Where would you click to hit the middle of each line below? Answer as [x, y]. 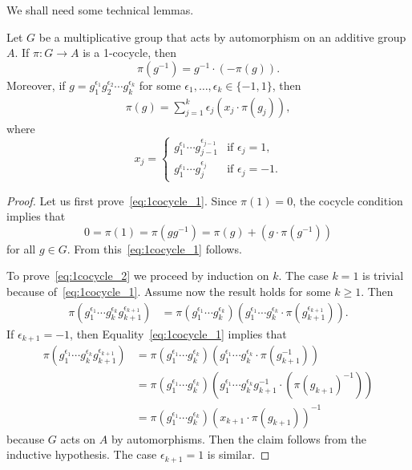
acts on [78, 438]
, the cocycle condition [348, 200]
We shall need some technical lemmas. [100, 10]
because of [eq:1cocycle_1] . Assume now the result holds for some [169, 291]
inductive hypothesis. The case [82, 454]
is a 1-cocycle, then [129, 53]
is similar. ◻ [238, 454]
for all [21, 248]
